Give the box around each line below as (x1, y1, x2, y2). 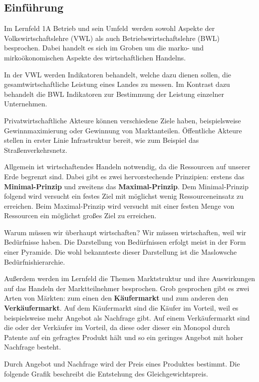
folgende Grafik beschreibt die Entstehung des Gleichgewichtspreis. (4, 368, 208, 379)
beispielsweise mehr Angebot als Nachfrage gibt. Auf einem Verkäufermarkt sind (4, 312, 250, 323)
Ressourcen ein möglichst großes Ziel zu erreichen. (4, 210, 157, 221)
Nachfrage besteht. (4, 342, 61, 352)
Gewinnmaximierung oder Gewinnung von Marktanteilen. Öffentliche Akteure (4, 125, 242, 135)
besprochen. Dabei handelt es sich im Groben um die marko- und (4, 42, 204, 53)
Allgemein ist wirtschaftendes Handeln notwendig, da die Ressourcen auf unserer (4, 161, 251, 172)
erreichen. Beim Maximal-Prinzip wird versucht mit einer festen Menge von (4, 200, 235, 211)
